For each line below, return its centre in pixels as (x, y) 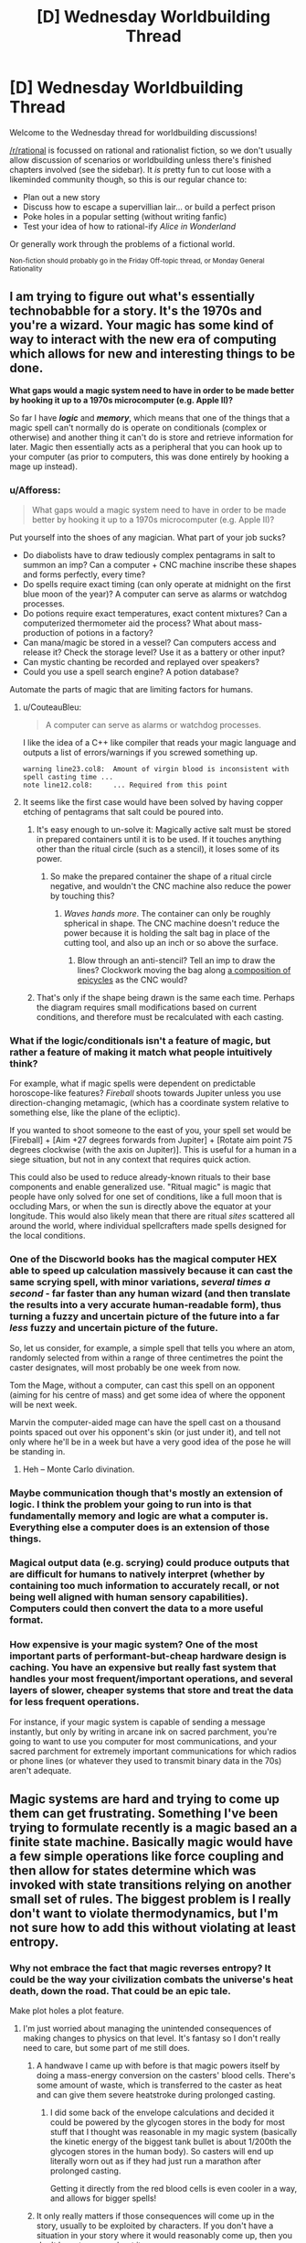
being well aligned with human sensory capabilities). (129, 1597)
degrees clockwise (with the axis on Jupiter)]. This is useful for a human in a (153, 1150)
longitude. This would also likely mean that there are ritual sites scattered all (152, 1216)
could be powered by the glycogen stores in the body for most (168, 2122)
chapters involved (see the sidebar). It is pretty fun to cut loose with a (140, 169)
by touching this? (82, 896)
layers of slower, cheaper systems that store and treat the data (152, 1690)
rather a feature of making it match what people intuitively (141, 1052)
